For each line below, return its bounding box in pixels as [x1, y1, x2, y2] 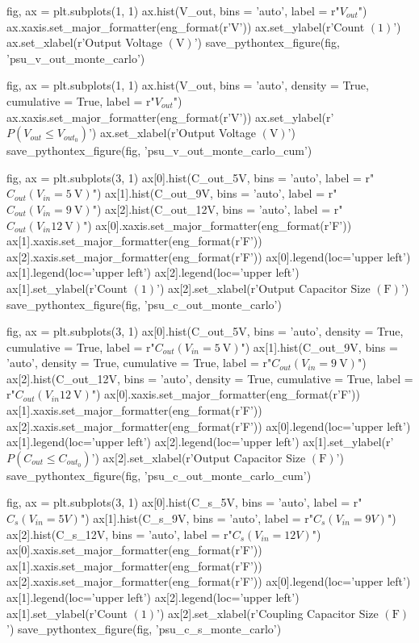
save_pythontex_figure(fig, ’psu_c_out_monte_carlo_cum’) [6, 466, 312, 483]
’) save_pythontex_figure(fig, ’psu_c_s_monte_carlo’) [6, 620, 282, 637]
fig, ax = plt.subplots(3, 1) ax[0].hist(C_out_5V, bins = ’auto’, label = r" [6, 169, 375, 186]
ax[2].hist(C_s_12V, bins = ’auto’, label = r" [6, 525, 233, 542]
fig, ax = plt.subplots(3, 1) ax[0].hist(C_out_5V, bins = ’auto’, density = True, [6, 323, 404, 340]
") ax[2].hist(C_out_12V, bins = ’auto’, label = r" [92, 200, 343, 217]
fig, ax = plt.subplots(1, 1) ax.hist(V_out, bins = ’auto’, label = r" [6, 2, 340, 19]
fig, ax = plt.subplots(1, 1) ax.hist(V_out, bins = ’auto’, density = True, [6, 77, 369, 94]
